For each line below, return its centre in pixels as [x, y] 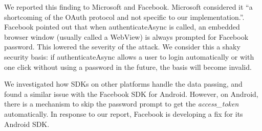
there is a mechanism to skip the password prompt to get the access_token [122, 104]
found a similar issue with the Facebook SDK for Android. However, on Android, [131, 94]
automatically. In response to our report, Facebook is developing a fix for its [124, 113]
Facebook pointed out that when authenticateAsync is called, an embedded [122, 27]
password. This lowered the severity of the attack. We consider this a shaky [122, 47]
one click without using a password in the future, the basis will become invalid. [128, 67]
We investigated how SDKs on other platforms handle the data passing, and [123, 84]
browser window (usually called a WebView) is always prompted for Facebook [126, 36]
